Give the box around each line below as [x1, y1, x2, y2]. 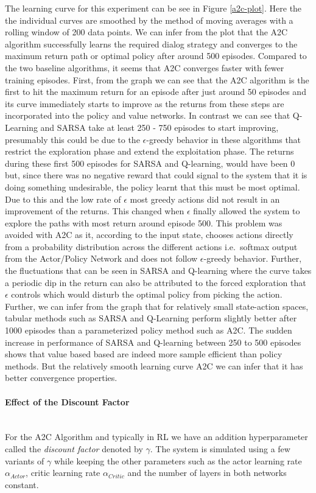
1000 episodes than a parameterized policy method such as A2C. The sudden [5, 324, 292, 337]
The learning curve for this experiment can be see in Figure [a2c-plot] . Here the [5, 2, 302, 14]
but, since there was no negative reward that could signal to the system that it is [5, 169, 307, 181]
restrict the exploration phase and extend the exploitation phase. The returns [5, 145, 294, 158]
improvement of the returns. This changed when [5, 205, 184, 217]
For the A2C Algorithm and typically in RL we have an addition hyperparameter [5, 430, 308, 443]
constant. [5, 478, 39, 491]
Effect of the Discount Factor [5, 395, 130, 408]
